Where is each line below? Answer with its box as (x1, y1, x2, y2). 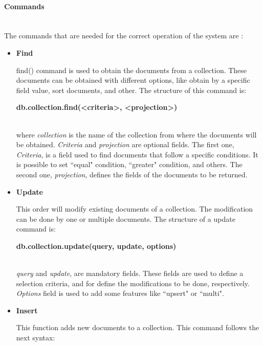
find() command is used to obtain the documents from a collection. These (16, 64, 247, 75)
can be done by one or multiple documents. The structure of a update (16, 213, 235, 224)
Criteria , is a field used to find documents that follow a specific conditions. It (16, 149, 258, 159)
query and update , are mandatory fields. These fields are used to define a (16, 268, 244, 279)
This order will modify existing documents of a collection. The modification (16, 203, 253, 214)
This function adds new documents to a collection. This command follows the (16, 322, 259, 333)
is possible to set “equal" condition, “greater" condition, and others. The (16, 159, 243, 170)
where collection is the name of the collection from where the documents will (16, 129, 257, 140)
